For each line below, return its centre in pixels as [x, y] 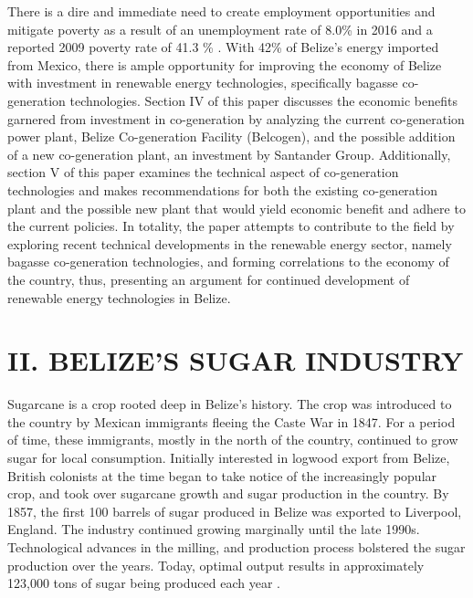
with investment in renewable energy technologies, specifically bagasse [203, 83]
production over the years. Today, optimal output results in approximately [216, 565]
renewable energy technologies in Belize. [119, 297]
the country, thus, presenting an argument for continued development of [209, 279]
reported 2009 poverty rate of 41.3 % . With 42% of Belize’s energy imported [223, 47]
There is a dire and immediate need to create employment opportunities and [221, 11]
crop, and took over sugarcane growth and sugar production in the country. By [228, 493]
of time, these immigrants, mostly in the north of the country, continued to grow [233, 440]
